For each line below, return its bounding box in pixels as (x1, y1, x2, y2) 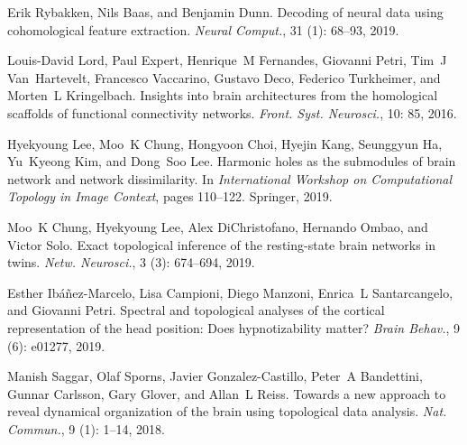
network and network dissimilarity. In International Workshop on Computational (7, 169, 453, 188)
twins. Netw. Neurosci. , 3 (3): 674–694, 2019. (7, 253, 255, 272)
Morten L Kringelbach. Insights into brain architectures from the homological (7, 86, 438, 105)
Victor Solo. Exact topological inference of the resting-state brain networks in (7, 235, 436, 254)
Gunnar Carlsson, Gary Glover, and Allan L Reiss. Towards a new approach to (7, 384, 446, 403)
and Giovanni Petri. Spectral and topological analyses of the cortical (7, 301, 385, 320)
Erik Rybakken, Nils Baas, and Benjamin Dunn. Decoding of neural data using (7, 3, 444, 21)
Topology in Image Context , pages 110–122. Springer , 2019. (7, 187, 333, 206)
